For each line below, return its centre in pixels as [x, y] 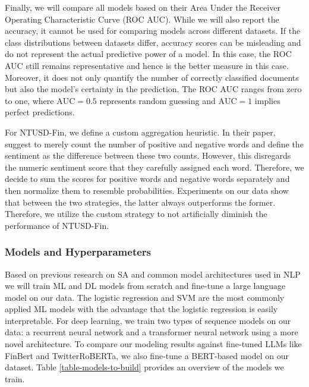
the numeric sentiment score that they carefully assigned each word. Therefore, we [154, 167]
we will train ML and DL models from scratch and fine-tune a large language [145, 286]
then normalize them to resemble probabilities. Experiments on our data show [147, 190]
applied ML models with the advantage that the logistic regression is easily [141, 309]
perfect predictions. [40, 112]
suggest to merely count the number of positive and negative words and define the [154, 144]
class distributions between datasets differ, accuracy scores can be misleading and [153, 42]
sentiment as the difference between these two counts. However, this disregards [148, 155]
